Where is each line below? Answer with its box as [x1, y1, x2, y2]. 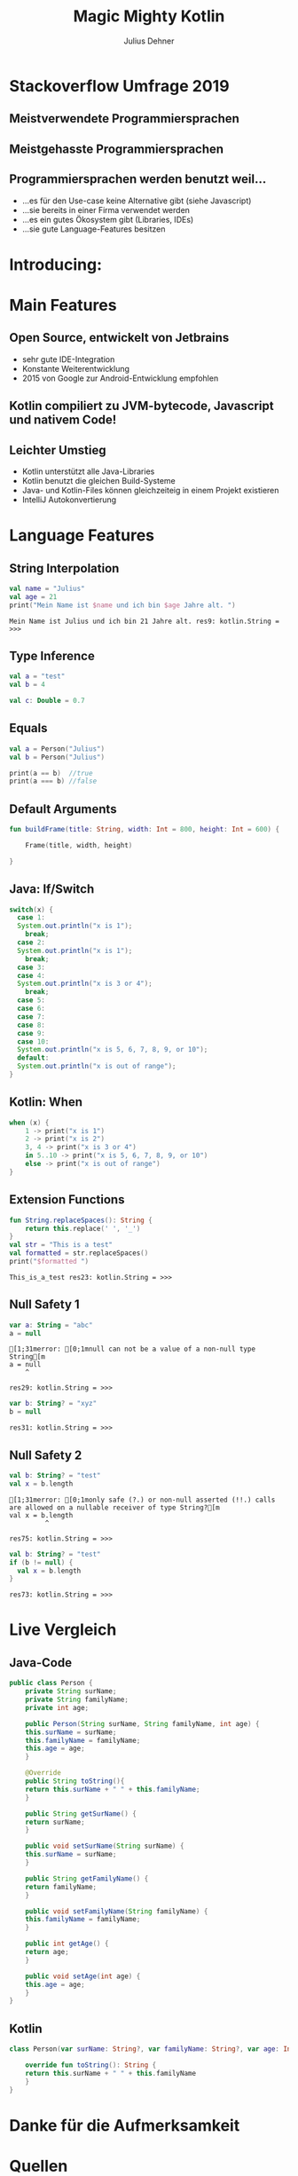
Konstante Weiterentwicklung [21, 363, 130, 374]
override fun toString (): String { [25, 2061, 157, 2070]
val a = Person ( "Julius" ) [9, 744, 105, 753]
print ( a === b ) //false [9, 777, 98, 786]
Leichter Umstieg [9, 442, 106, 458]
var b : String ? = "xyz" [9, 1399, 98, 1408]
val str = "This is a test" [9, 1241, 114, 1250]
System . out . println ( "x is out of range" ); [17, 1062, 176, 1071]
